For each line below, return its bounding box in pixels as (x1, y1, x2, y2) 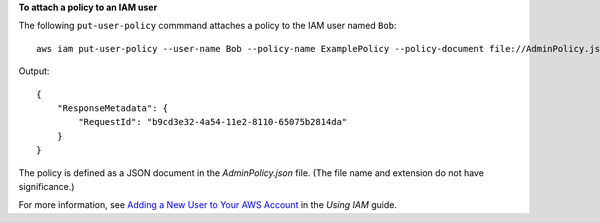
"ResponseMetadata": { (56, 102, 169, 114)
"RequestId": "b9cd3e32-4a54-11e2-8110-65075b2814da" (78, 116, 348, 128)
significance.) (18, 180, 75, 192)
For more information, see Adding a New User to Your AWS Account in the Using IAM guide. (18, 199, 398, 211)
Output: (18, 65, 50, 77)
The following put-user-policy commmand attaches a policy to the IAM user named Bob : (18, 20, 397, 32)
